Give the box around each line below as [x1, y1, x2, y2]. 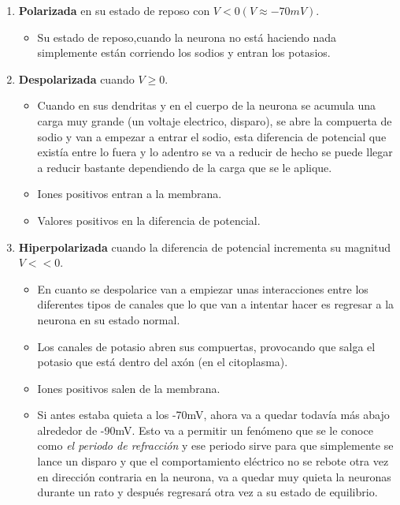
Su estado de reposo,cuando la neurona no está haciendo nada [37, 28, 337, 45]
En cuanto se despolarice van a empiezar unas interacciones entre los [37, 280, 369, 297]
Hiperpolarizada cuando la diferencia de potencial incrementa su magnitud [18, 238, 391, 255]
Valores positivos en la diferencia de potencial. [37, 211, 261, 228]
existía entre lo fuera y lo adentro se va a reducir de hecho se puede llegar [37, 144, 393, 160]
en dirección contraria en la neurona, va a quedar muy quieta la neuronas [37, 468, 391, 484]
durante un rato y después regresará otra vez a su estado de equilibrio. [37, 484, 378, 500]
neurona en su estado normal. [37, 311, 180, 327]
